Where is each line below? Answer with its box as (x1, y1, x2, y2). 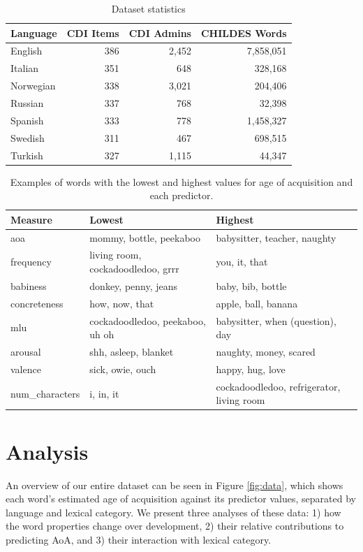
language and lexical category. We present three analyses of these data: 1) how (6, 504, 341, 519)
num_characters (10, 386, 80, 400)
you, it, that (216, 254, 268, 269)
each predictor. (149, 188, 214, 203)
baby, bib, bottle (216, 278, 287, 293)
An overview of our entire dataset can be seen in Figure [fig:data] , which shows (6, 477, 343, 492)
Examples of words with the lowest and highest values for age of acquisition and (10, 174, 353, 189)
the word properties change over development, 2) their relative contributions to (6, 518, 344, 533)
